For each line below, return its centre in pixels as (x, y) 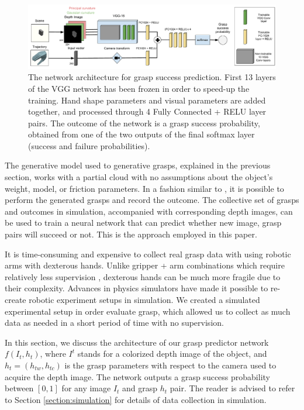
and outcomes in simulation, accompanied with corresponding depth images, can (149, 211)
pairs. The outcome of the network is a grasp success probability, (144, 123)
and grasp (140, 388)
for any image (86, 388)
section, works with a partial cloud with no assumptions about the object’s (139, 177)
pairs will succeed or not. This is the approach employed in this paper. (131, 234)
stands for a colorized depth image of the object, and (172, 354)
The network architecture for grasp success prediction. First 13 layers (152, 77)
